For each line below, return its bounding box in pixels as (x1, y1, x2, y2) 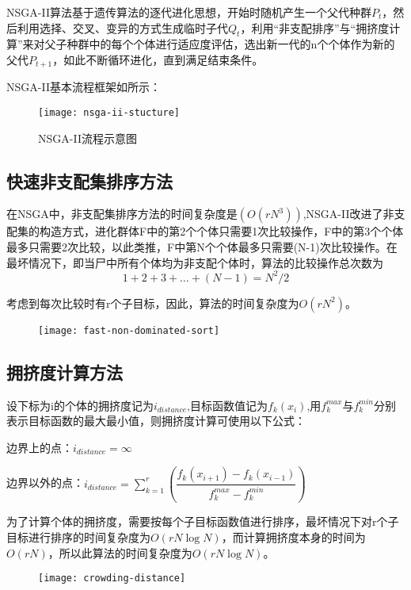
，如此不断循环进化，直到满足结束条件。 (52, 51, 264, 67)
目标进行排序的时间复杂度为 (6, 528, 150, 545)
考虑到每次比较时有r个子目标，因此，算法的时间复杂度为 (6, 294, 299, 311)
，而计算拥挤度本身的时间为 (221, 528, 366, 545)
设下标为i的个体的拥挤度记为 (6, 397, 154, 413)
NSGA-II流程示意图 (38, 129, 137, 146)
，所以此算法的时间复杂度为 (48, 544, 192, 561)
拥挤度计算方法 (6, 359, 123, 384)
